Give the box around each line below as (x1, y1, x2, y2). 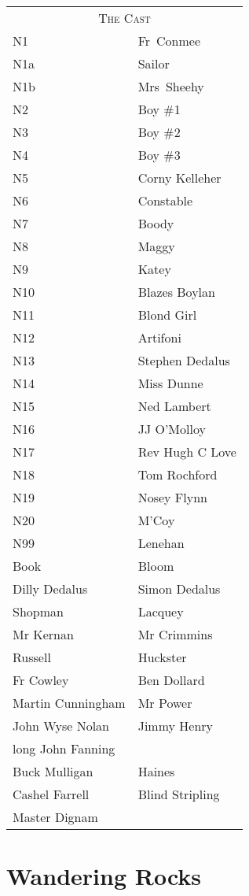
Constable (137, 191, 193, 209)
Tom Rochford (137, 465, 218, 483)
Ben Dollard (137, 671, 205, 689)
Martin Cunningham (13, 694, 126, 712)
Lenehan (137, 534, 185, 552)
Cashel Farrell (13, 785, 90, 803)
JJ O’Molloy (137, 420, 206, 438)
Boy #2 (137, 123, 181, 141)
